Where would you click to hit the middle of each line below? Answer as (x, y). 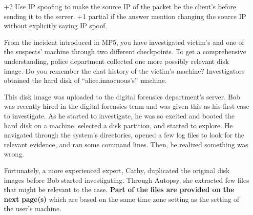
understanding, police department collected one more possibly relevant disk (116, 61)
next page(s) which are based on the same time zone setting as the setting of (122, 199)
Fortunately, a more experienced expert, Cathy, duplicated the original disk (117, 170)
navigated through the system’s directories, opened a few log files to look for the (124, 135)
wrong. (14, 154)
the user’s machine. (33, 208)
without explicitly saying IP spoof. (56, 26)
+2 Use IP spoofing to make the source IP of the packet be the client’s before (120, 6)
